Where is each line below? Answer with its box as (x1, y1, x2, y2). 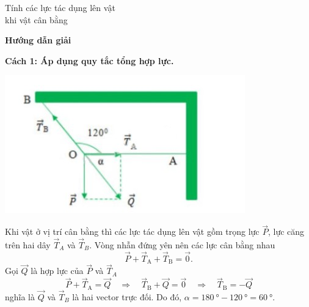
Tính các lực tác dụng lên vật (5, 1, 115, 13)
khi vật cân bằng (5, 13, 68, 26)
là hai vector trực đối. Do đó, (72, 290, 182, 303)
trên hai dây (5, 239, 51, 251)
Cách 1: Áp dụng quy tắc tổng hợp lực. (5, 54, 174, 67)
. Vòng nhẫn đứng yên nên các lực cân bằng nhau (89, 239, 275, 251)
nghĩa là (5, 290, 35, 303)
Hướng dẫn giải (5, 34, 71, 46)
